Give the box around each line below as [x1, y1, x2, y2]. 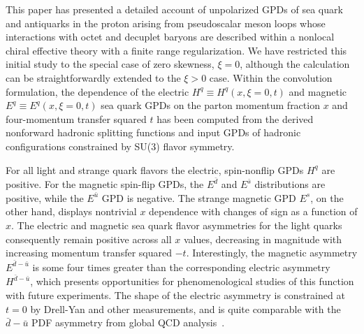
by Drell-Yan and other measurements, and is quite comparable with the [30, 301, 341, 316]
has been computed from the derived [156, 111, 314, 126]
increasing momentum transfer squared [6, 245, 172, 260]
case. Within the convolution [209, 70, 333, 85]
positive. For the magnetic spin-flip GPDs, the [6, 177, 204, 191]
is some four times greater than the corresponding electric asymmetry [32, 259, 330, 274]
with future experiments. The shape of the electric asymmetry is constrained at [6, 288, 345, 303]
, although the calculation [240, 57, 350, 71]
